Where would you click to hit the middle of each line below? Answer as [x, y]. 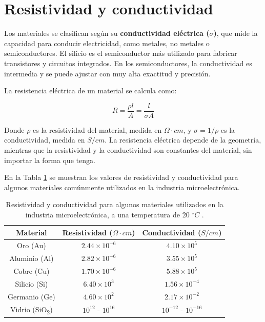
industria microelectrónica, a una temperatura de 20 [107, 214]
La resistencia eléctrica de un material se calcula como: [90, 90]
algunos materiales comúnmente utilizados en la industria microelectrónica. [122, 187]
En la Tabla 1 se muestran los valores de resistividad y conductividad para [121, 177]
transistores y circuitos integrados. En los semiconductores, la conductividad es [128, 63]
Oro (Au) [31, 245]
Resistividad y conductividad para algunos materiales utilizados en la [115, 204]
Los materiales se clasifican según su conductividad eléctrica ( [107, 33]
